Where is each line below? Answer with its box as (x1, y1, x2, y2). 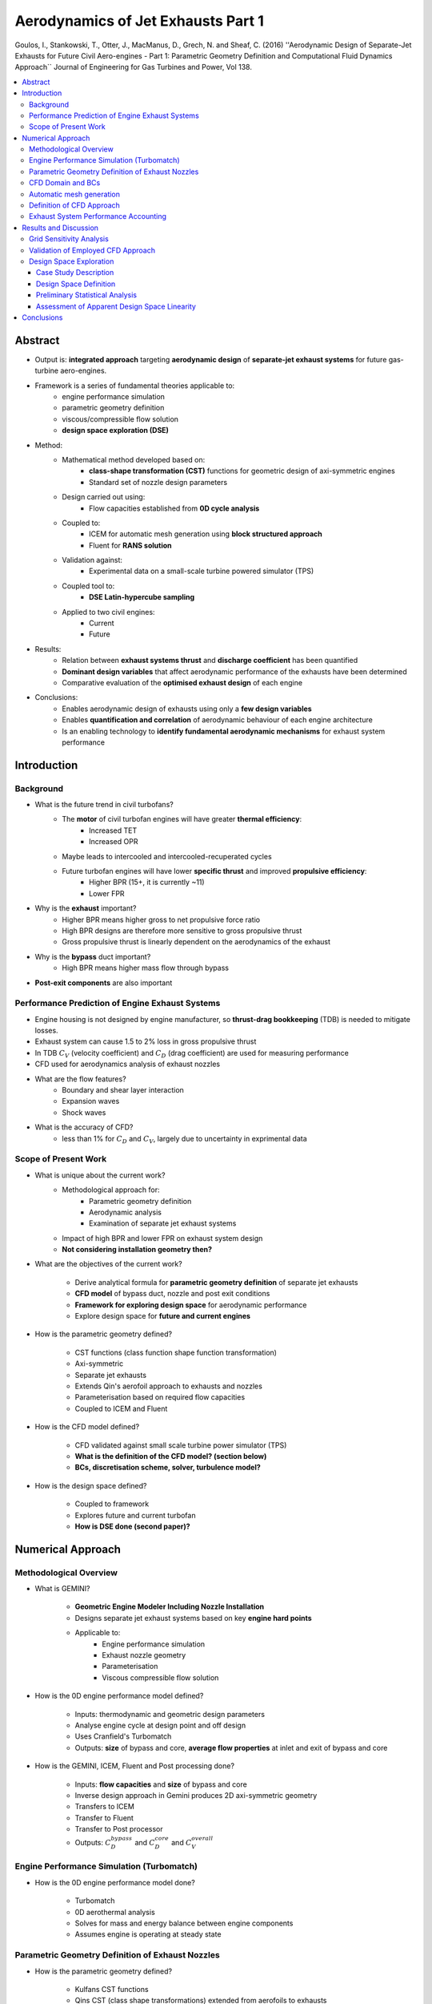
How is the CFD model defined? (34, 1422, 140, 1432)
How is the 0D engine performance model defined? (34, 1691, 204, 1701)
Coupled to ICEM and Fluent (74, 1404, 168, 1413)
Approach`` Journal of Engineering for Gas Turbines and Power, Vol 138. (14, 63, 252, 72)
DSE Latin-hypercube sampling (89, 592, 195, 602)
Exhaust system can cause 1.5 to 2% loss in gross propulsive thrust (34, 1036, 257, 1046)
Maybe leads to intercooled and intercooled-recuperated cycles (62, 851, 272, 861)
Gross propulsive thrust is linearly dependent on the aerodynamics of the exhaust (62, 937, 331, 947)
